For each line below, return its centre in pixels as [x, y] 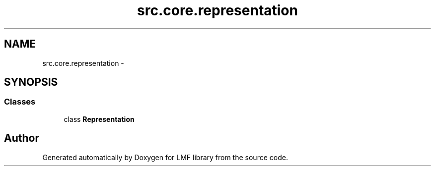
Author [22, 138]
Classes [20, 102]
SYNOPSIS [31, 82]
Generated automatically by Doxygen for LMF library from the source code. [165, 157]
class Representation [99, 119]
